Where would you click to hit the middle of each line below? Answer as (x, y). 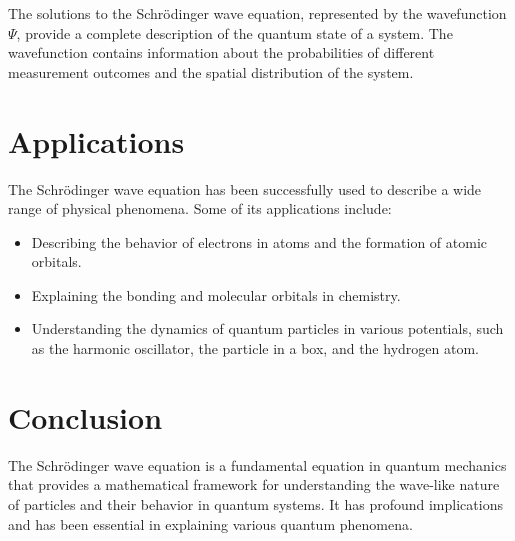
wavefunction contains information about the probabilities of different (221, 52)
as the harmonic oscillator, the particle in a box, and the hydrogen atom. (255, 348)
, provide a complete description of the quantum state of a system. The (234, 32)
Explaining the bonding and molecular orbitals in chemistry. (216, 294)
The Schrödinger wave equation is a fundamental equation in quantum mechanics (257, 464)
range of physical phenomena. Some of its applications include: (200, 208)
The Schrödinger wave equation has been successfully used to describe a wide (245, 188)
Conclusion (85, 416)
